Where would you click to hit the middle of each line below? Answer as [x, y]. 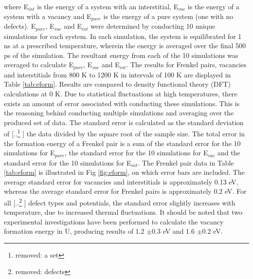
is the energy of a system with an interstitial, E [108, 6]
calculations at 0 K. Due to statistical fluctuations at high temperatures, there [121, 93]
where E [16, 6]
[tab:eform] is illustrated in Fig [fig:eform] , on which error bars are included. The [124, 172]
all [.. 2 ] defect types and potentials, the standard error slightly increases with [120, 202]
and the [229, 153]
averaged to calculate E [39, 65]
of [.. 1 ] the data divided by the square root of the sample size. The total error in [125, 133]
